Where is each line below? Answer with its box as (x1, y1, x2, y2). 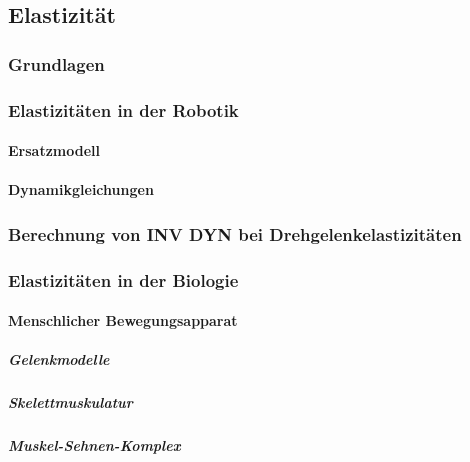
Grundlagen (8, 51, 105, 76)
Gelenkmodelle (8, 349, 110, 370)
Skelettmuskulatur (8, 392, 133, 413)
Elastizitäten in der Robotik (8, 97, 239, 122)
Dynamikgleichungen (8, 179, 154, 200)
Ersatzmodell (8, 140, 100, 161)
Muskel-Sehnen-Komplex (8, 435, 181, 456)
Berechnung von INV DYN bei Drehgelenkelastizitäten (8, 221, 462, 246)
